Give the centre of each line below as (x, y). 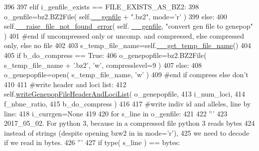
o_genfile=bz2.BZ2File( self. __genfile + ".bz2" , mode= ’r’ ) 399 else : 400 (116, 16)
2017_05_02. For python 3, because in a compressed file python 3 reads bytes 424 (129, 123)
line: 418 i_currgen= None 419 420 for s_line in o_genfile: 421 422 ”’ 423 (116, 113)
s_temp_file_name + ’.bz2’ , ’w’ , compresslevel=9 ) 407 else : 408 (103, 65)
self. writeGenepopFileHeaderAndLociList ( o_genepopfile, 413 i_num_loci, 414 (125, 94)
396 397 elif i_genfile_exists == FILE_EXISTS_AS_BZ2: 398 (102, 6)
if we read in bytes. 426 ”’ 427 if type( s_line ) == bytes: (92, 142)
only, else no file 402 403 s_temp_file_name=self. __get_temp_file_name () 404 (128, 45)
